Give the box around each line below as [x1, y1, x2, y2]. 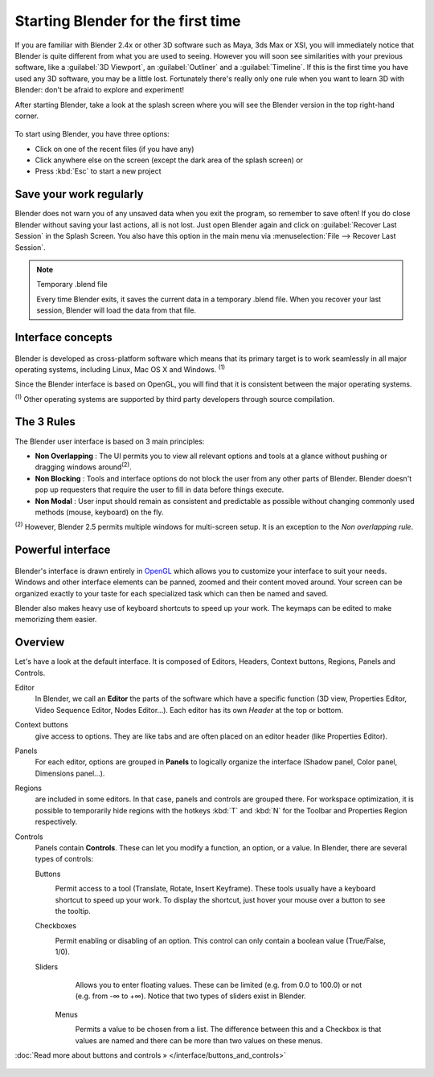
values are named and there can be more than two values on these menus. [75, 1035, 323, 1045]
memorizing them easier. [14, 615, 97, 624]
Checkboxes [35, 921, 76, 931]
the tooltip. [55, 907, 92, 915]
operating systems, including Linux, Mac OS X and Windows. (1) [14, 363, 225, 374]
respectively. [35, 817, 78, 827]
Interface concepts [14, 330, 113, 344]
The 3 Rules [14, 415, 76, 429]
